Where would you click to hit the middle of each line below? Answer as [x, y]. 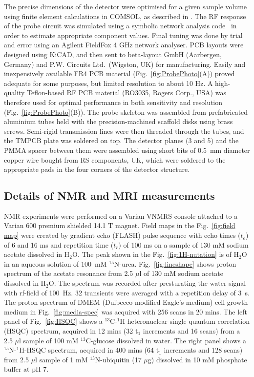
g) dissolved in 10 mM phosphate [197, 359]
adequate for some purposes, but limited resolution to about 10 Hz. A [108, 83]
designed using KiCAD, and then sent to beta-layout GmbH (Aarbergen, [113, 54]
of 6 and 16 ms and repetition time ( [59, 244]
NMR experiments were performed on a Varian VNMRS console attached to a [121, 216]
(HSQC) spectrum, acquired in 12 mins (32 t [71, 331]
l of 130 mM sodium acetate [181, 273]
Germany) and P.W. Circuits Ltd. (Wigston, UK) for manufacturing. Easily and [125, 64]
